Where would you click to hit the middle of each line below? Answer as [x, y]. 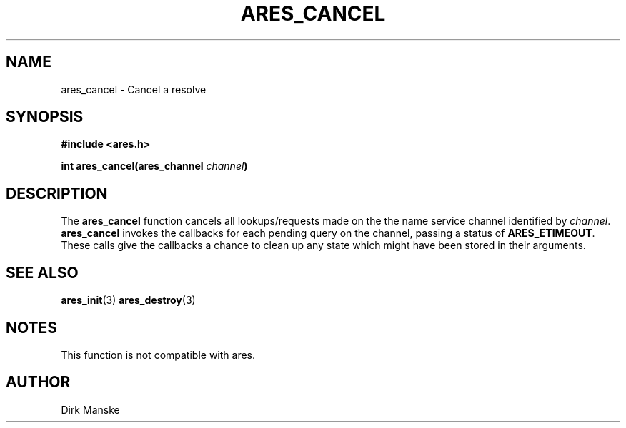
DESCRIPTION [57, 193]
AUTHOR [38, 382]
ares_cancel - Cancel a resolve [134, 89]
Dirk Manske [90, 409]
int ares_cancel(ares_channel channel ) [154, 166]
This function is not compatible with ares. [158, 355]
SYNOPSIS [45, 117]
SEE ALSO [42, 272]
